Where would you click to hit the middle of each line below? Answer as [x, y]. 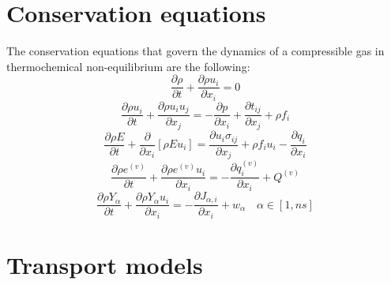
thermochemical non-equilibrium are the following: [128, 66]
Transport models [105, 264]
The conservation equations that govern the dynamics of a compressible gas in [195, 51]
